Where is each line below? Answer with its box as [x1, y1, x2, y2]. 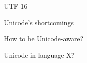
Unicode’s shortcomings [4, 17, 74, 27]
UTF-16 [4, 1, 28, 11]
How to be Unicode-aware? [4, 33, 84, 44]
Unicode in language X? [4, 49, 75, 60]
